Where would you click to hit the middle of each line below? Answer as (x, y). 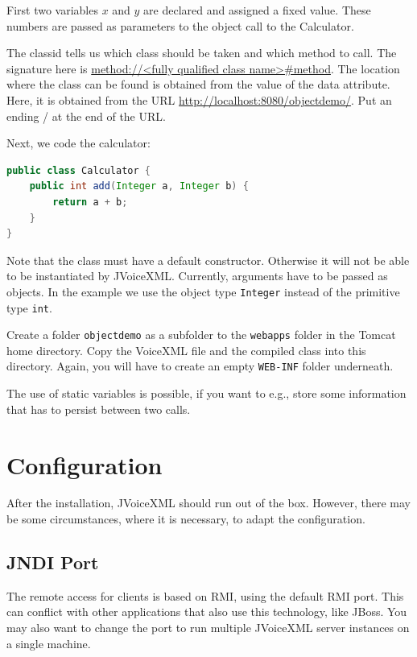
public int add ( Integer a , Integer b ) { (139, 186)
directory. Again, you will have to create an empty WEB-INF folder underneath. (200, 366)
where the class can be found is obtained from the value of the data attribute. (198, 84)
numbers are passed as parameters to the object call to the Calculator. (180, 25)
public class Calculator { (78, 170)
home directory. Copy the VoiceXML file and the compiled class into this (186, 350)
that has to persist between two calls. (99, 409)
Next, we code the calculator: (78, 143)
